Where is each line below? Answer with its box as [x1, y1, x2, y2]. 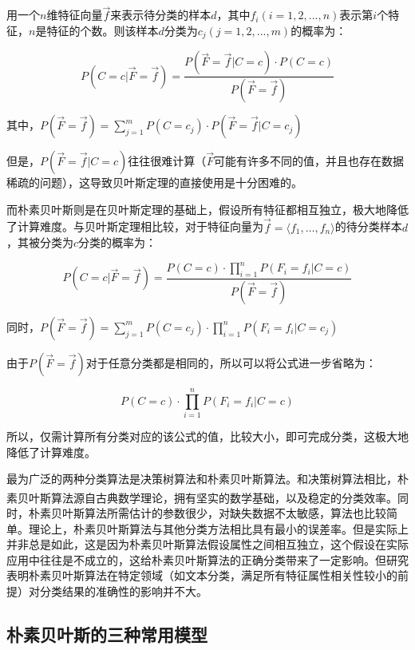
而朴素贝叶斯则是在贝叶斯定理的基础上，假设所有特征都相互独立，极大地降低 [6, 200, 409, 217]
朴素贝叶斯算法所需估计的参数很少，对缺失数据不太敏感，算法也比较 [28, 505, 386, 521]
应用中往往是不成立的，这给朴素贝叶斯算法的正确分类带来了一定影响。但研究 [6, 551, 409, 568]
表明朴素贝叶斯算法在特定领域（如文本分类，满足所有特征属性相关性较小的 [6, 567, 397, 584]
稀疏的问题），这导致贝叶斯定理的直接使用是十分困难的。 [6, 174, 302, 191]
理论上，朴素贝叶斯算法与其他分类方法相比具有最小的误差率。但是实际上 [28, 520, 409, 537]
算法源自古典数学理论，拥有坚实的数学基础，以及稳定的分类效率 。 [50, 489, 397, 505]
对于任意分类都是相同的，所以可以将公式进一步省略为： [85, 354, 377, 371]
